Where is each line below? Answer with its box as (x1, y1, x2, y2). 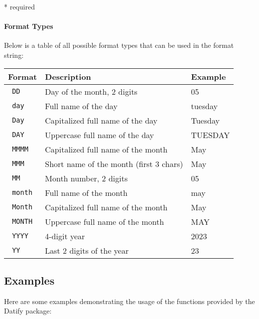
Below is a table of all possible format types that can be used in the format (4, 40, 234, 50)
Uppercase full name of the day (45, 129, 154, 141)
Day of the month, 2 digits (45, 85, 137, 97)
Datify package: (4, 306, 52, 316)
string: (4, 49, 24, 60)
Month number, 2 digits (45, 172, 128, 184)
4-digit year (45, 230, 85, 242)
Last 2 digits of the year (45, 244, 129, 256)
